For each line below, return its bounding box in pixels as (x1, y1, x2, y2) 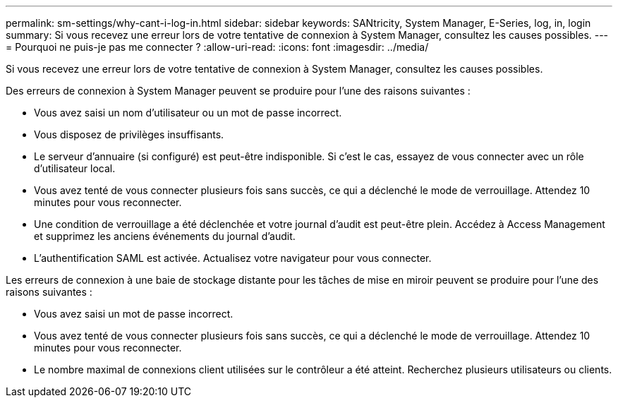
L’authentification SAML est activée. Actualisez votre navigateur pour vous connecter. (34, 252, 432, 264)
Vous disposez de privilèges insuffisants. (34, 128, 224, 140)
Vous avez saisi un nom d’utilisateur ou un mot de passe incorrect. (34, 107, 342, 119)
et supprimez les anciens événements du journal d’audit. (34, 230, 296, 242)
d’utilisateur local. (34, 162, 116, 174)
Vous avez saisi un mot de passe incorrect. (34, 308, 234, 320)
